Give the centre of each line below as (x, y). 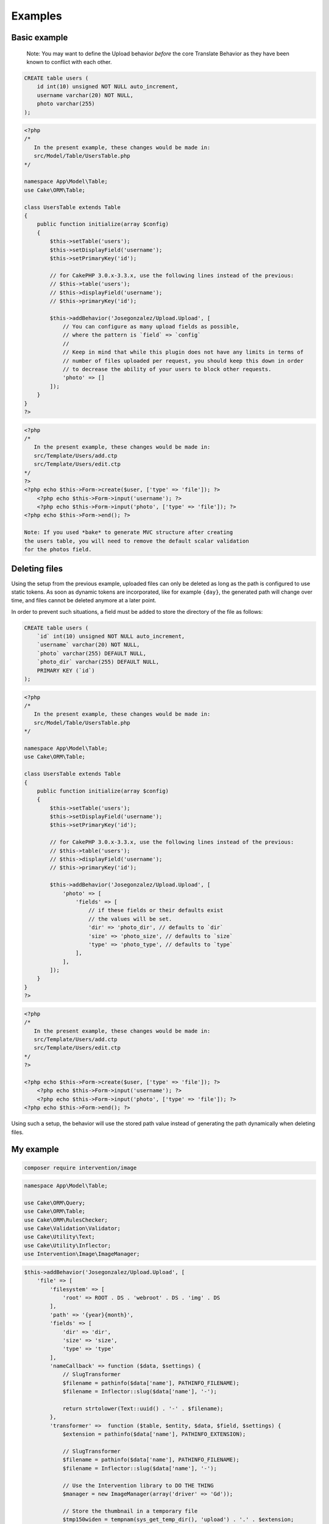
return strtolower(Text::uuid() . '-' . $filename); (143, 1409)
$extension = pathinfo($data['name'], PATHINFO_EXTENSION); (154, 1434)
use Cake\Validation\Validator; (73, 1229)
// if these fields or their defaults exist (156, 910)
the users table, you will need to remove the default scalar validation (136, 541)
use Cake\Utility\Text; (60, 1237)
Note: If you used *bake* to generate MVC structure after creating (129, 532)
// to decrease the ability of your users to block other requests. (167, 369)
